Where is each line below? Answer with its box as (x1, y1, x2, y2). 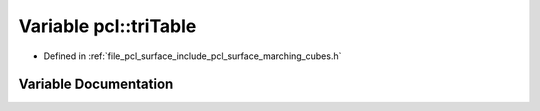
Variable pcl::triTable (18, 15, 197, 37)
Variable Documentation (18, 76, 174, 93)
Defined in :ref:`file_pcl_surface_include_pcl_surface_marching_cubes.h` (43, 50, 342, 62)
